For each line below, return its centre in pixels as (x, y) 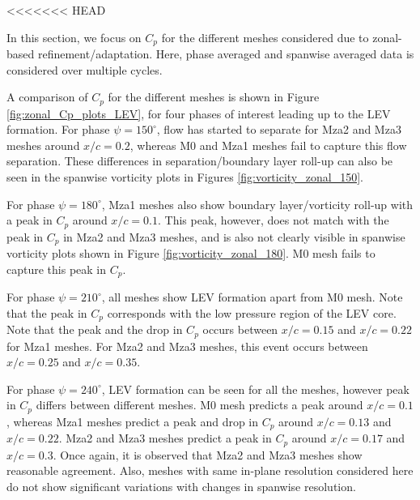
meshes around (43, 145)
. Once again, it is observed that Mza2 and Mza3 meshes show (208, 454)
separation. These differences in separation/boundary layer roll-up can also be (200, 161)
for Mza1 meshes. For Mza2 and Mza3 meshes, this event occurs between (187, 346)
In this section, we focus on (74, 37)
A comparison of (47, 97)
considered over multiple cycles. (85, 69)
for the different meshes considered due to (265, 37)
